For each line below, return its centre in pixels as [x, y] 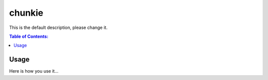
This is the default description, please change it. [58, 27]
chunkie [26, 13]
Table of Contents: [29, 36]
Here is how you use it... [34, 71]
